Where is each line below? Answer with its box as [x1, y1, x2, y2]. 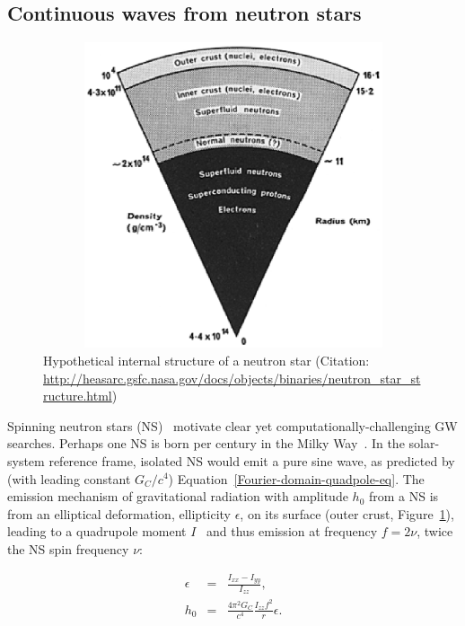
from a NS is [368, 487, 439, 506]
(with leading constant [7, 469, 131, 488]
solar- [408, 434, 440, 453]
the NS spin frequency [7, 539, 129, 558]
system [7, 451, 45, 470]
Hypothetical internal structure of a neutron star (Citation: [43, 350, 370, 369]
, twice [417, 522, 453, 541]
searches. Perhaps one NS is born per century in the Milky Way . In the [7, 434, 405, 453]
